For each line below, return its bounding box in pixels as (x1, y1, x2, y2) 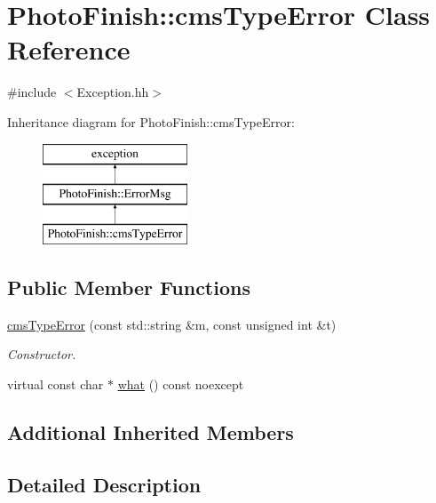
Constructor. (7, 345, 76, 363)
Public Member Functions (7, 273, 250, 300)
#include (7, 83, 57, 101)
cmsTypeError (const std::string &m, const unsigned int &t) (7, 315, 337, 333)
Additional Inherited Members (7, 418, 294, 445)
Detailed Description (7, 470, 202, 498)
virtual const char (7, 374, 104, 393)
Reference (7, 31, 131, 68)
